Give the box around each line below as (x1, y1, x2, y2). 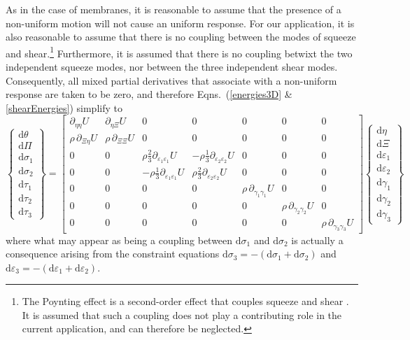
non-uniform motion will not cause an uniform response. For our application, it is (6, 15, 355, 30)
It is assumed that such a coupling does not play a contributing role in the (22, 307, 342, 322)
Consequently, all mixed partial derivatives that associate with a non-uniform (6, 73, 337, 87)
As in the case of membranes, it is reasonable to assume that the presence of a (6, 2, 341, 16)
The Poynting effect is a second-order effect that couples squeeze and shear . (22, 294, 349, 309)
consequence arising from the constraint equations (6, 246, 220, 261)
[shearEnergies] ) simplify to (6, 100, 122, 115)
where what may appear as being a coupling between (6, 232, 233, 247)
